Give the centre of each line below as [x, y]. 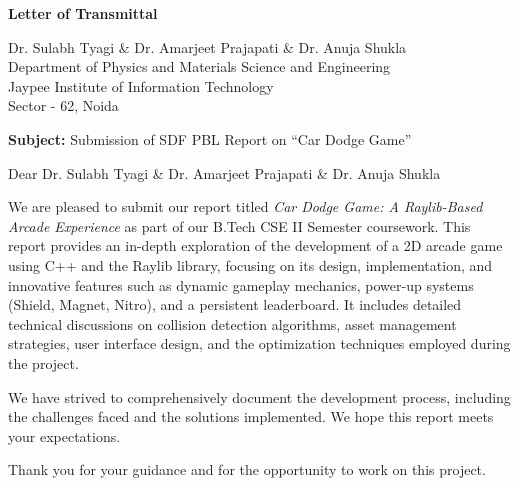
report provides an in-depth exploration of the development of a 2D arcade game [255, 245]
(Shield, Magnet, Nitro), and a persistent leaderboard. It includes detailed [235, 304]
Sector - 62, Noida [63, 105]
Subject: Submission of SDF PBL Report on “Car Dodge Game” [210, 138]
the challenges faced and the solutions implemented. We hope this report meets [251, 416]
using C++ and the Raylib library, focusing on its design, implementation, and [250, 264]
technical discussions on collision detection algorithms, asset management [232, 323]
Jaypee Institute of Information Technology [141, 85]
